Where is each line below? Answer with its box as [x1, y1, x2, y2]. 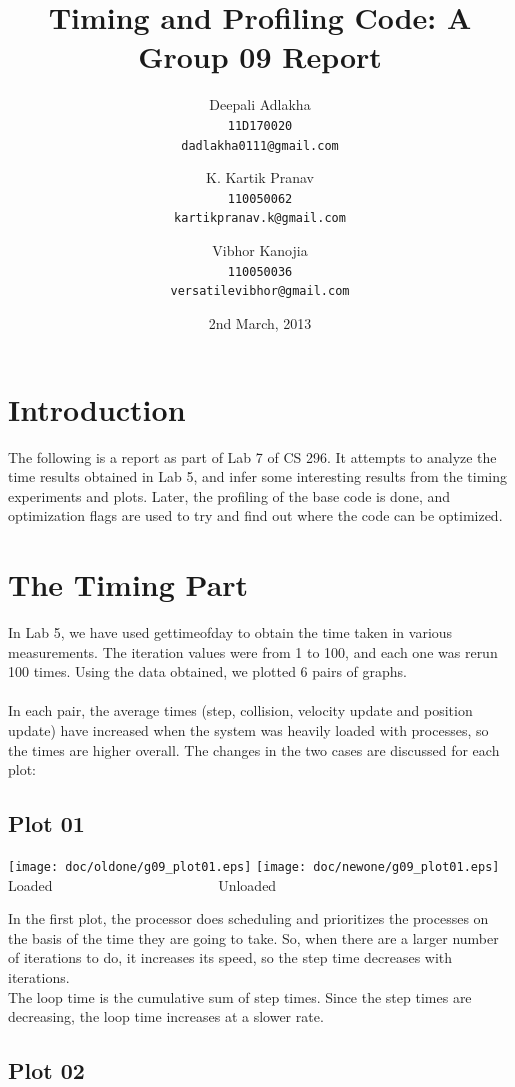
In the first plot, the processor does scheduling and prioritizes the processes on [8, 908, 489, 929]
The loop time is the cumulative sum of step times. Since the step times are [8, 986, 472, 1007]
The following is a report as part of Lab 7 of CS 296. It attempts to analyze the [8, 446, 497, 467]
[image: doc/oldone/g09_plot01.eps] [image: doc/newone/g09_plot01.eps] [8, 860, 500, 875]
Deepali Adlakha [209, 94, 311, 115]
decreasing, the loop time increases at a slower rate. [8, 1006, 324, 1027]
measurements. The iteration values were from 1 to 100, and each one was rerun [8, 641, 498, 662]
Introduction [8, 388, 186, 429]
